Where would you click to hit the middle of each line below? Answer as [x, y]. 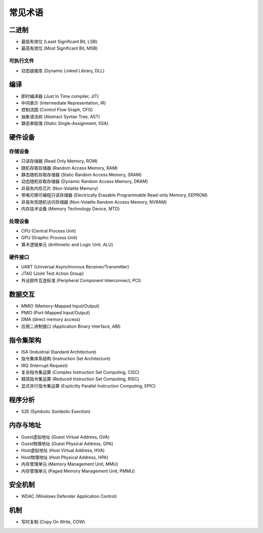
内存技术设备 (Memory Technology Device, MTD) [71, 209]
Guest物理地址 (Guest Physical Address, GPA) [67, 444]
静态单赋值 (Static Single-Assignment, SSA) [65, 124]
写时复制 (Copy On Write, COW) [53, 522]
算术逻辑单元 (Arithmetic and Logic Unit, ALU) [67, 244]
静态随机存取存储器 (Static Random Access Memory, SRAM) [81, 175]
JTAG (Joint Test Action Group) [52, 274]
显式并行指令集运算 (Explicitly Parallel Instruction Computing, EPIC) [88, 386]
